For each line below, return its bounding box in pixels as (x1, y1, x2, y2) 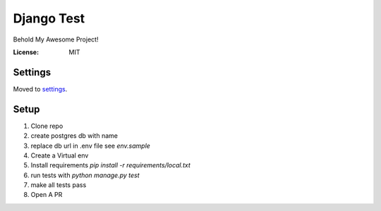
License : (13, 48, 39, 56)
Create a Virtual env (30, 151, 89, 160)
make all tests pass (30, 181, 87, 189)
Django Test (13, 11, 85, 26)
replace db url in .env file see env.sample (30, 141, 151, 150)
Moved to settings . (13, 84, 68, 93)
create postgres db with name (30, 132, 118, 140)
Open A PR (30, 191, 63, 199)
